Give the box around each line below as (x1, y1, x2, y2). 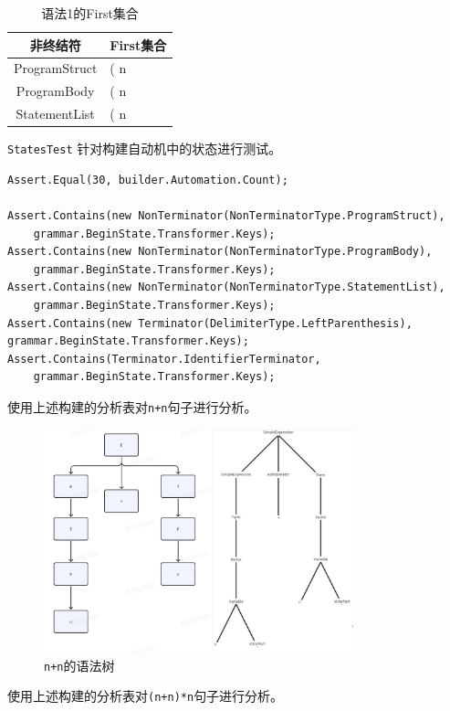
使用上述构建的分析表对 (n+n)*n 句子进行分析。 (7, 686, 284, 706)
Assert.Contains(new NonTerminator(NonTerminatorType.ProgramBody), (7, 245, 433, 259)
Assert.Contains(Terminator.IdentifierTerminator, (7, 352, 321, 366)
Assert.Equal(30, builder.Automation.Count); (7, 173, 288, 186)
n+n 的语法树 (44, 655, 115, 674)
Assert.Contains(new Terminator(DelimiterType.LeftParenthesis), (7, 316, 413, 330)
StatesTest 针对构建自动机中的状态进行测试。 (7, 139, 282, 158)
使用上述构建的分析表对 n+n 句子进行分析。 (7, 398, 257, 416)
